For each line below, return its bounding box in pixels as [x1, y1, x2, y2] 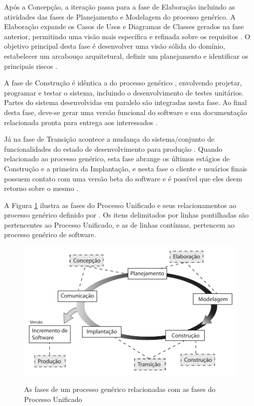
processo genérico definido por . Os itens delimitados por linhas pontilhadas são [4, 210, 249, 220]
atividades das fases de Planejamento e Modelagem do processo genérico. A [4, 11, 236, 22]
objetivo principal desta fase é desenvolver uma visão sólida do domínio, [4, 41, 225, 51]
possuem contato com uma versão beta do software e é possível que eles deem [4, 173, 242, 183]
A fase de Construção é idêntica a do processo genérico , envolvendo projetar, [4, 77, 242, 88]
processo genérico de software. [4, 229, 96, 240]
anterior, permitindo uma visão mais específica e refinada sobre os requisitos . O [4, 31, 250, 41]
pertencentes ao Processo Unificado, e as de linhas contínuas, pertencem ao [4, 219, 235, 230]
